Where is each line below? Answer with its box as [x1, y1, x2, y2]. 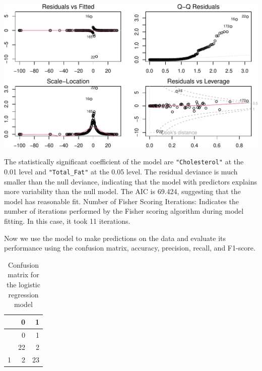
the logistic [7, 279, 40, 289]
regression [8, 289, 39, 299]
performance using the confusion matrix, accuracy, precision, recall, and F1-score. [4, 242, 255, 253]
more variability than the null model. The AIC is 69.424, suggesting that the [4, 186, 241, 197]
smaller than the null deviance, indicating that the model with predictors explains [4, 176, 257, 187]
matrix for [8, 269, 39, 280]
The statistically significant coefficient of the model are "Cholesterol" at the [4, 156, 244, 167]
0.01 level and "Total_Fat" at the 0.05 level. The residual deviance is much [4, 166, 238, 176]
